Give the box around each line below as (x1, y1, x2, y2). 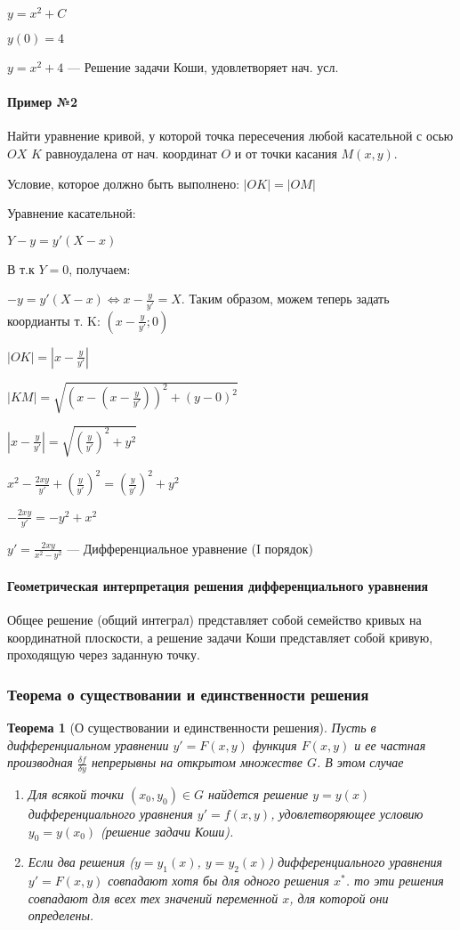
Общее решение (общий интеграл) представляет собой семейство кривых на (7, 610, 422, 628)
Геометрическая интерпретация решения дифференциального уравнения (7, 576, 429, 594)
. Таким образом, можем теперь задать (181, 289, 390, 308)
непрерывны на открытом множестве (91, 753, 303, 772)
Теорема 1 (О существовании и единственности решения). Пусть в (7, 717, 376, 736)
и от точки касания (234, 144, 337, 163)
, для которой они (289, 888, 389, 907)
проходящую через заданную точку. (7, 645, 200, 664)
